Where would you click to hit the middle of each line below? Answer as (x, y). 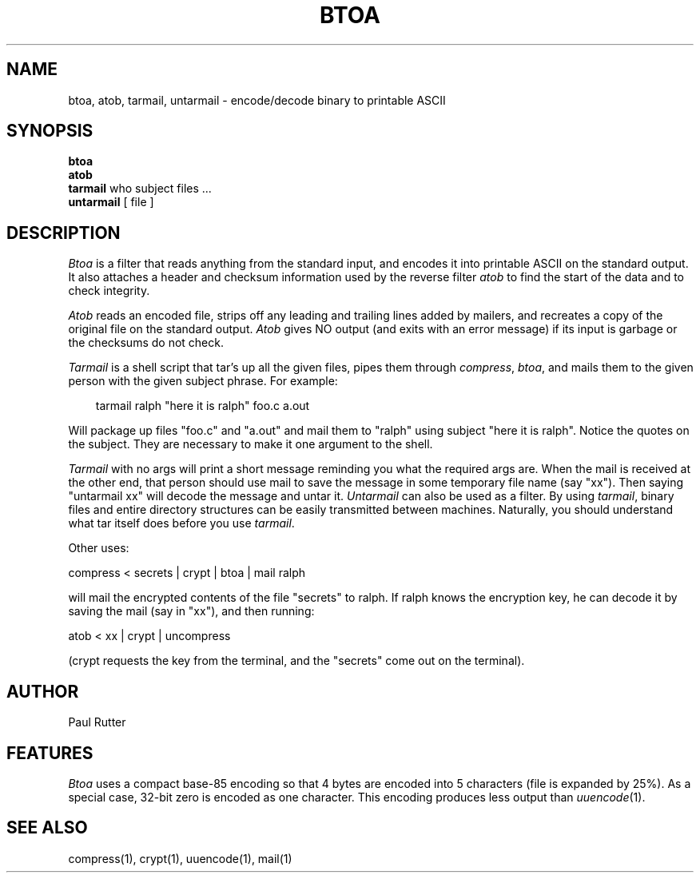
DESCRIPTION (64, 233)
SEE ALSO (47, 828)
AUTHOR (43, 691)
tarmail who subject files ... (140, 189)
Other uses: (99, 548)
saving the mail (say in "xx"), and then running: (191, 611)
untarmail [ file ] (111, 202)
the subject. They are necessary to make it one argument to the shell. (251, 444)
